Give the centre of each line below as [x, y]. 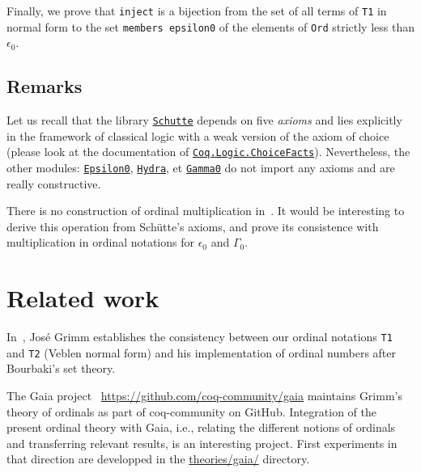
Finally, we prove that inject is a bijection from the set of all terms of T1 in [197, 11]
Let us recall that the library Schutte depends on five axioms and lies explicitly [204, 120]
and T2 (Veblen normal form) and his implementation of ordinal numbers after [202, 352]
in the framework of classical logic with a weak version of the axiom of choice [198, 135]
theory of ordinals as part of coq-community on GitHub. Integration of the [192, 411]
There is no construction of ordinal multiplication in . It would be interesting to [206, 211]
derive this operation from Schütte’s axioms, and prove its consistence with [193, 226]
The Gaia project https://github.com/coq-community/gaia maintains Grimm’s [204, 396]
